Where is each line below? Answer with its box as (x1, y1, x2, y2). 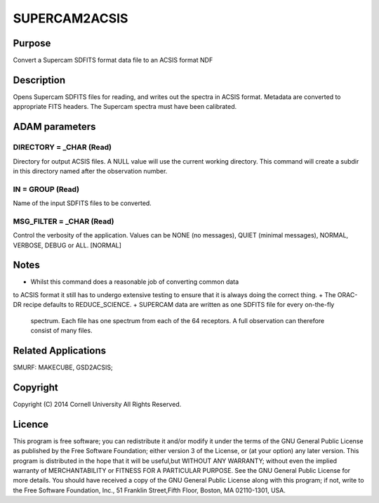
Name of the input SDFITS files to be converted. (13, 199, 152, 207)
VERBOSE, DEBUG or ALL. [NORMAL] (13, 241, 122, 249)
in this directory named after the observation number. (13, 166, 168, 175)
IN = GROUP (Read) (13, 184, 80, 194)
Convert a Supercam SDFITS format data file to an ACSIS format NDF (13, 56, 213, 65)
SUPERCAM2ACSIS (13, 11, 128, 26)
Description (13, 74, 66, 86)
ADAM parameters (13, 121, 96, 133)
